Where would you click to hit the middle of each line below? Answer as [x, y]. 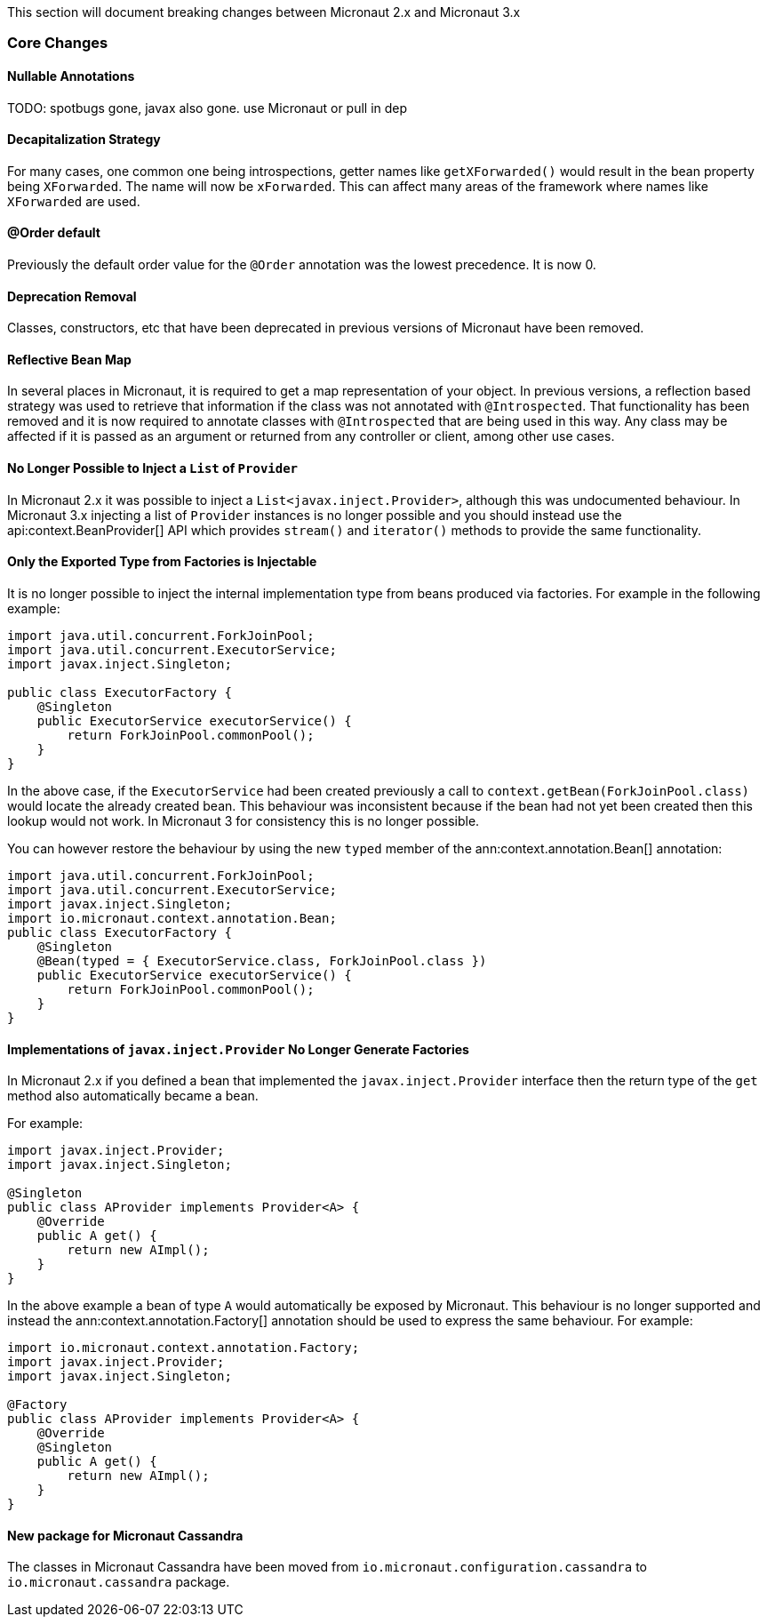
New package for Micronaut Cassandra [125, 1535]
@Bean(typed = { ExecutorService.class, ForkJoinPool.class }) [262, 960]
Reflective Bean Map [69, 359]
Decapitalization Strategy [84, 140]
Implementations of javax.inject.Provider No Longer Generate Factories [238, 1049]
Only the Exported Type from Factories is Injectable [162, 562]
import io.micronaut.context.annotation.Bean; [172, 918]
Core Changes [58, 43]
